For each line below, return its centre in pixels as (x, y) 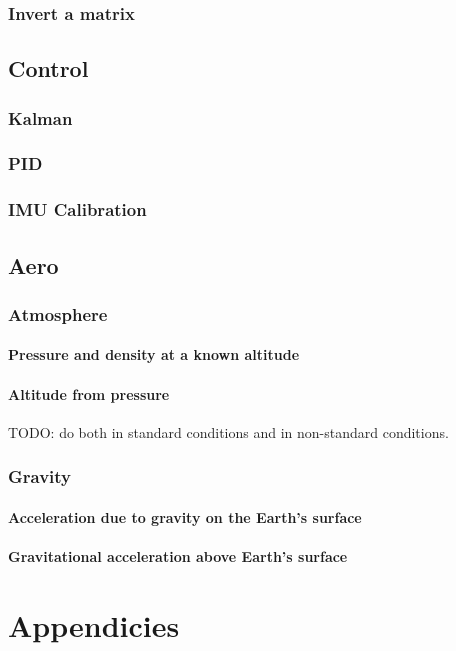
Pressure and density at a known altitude (154, 354)
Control (48, 68)
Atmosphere (58, 313)
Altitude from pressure (89, 393)
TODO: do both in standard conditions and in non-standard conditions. (228, 431)
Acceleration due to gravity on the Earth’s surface (185, 516)
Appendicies (94, 624)
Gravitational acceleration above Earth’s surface (178, 555)
